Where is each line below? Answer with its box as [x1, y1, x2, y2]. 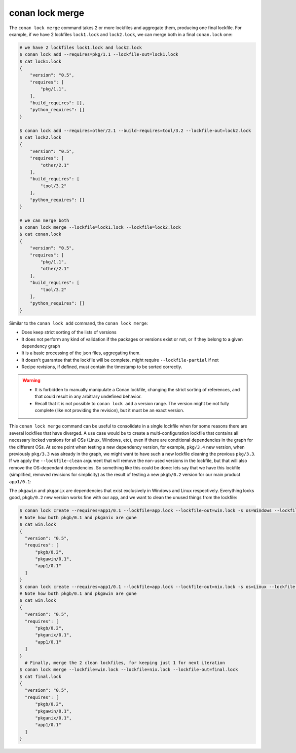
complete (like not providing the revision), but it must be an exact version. [35, 408, 185, 414]
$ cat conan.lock [19, 231, 62, 237]
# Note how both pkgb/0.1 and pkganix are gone [19, 514, 137, 520]
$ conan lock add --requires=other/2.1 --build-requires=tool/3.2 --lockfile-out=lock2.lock [19, 127, 251, 133]
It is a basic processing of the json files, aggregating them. [21, 350, 141, 356]
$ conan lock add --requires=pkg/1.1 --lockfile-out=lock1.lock [19, 52, 179, 57]
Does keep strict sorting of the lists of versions [21, 329, 117, 335]
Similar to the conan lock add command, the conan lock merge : [9, 320, 148, 326]
